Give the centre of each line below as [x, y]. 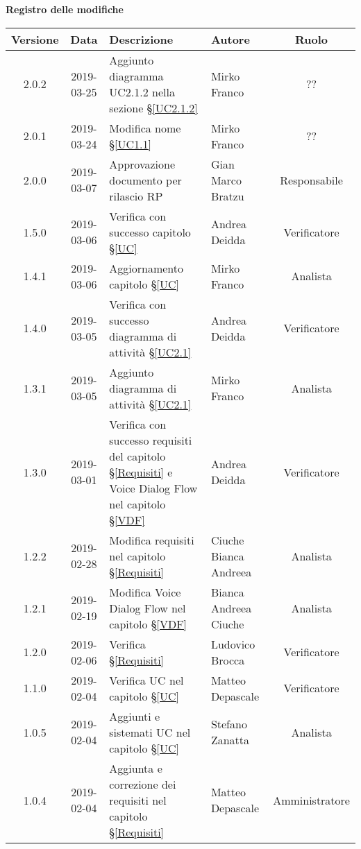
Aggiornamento [146, 268]
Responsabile [311, 180]
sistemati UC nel [150, 732]
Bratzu [227, 196]
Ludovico [233, 644]
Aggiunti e [135, 716]
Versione [35, 39]
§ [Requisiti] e [141, 472]
